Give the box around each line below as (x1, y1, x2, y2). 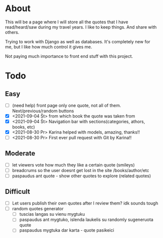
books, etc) (12, 124, 35, 130)
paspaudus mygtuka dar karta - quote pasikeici (19, 227, 114, 233)
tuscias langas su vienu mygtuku (19, 211, 85, 217)
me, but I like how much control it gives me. (5, 44, 92, 50)
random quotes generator (12, 206, 64, 212)
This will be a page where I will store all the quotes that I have (5, 19, 128, 25)
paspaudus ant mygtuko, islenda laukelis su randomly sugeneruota (19, 217, 153, 222)
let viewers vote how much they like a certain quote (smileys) (12, 162, 135, 168)
